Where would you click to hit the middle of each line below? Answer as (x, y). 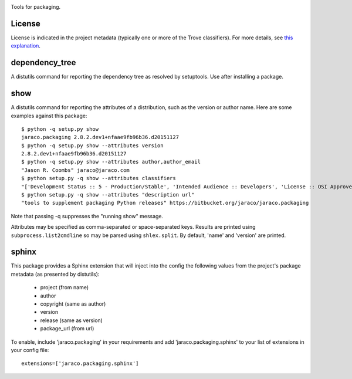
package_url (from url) (67, 329)
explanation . (26, 46)
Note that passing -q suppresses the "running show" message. (87, 216)
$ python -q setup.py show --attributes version (92, 145)
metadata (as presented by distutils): (55, 274)
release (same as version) (71, 320)
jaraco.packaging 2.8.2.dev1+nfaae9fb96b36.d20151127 (100, 137)
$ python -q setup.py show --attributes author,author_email (111, 162)
